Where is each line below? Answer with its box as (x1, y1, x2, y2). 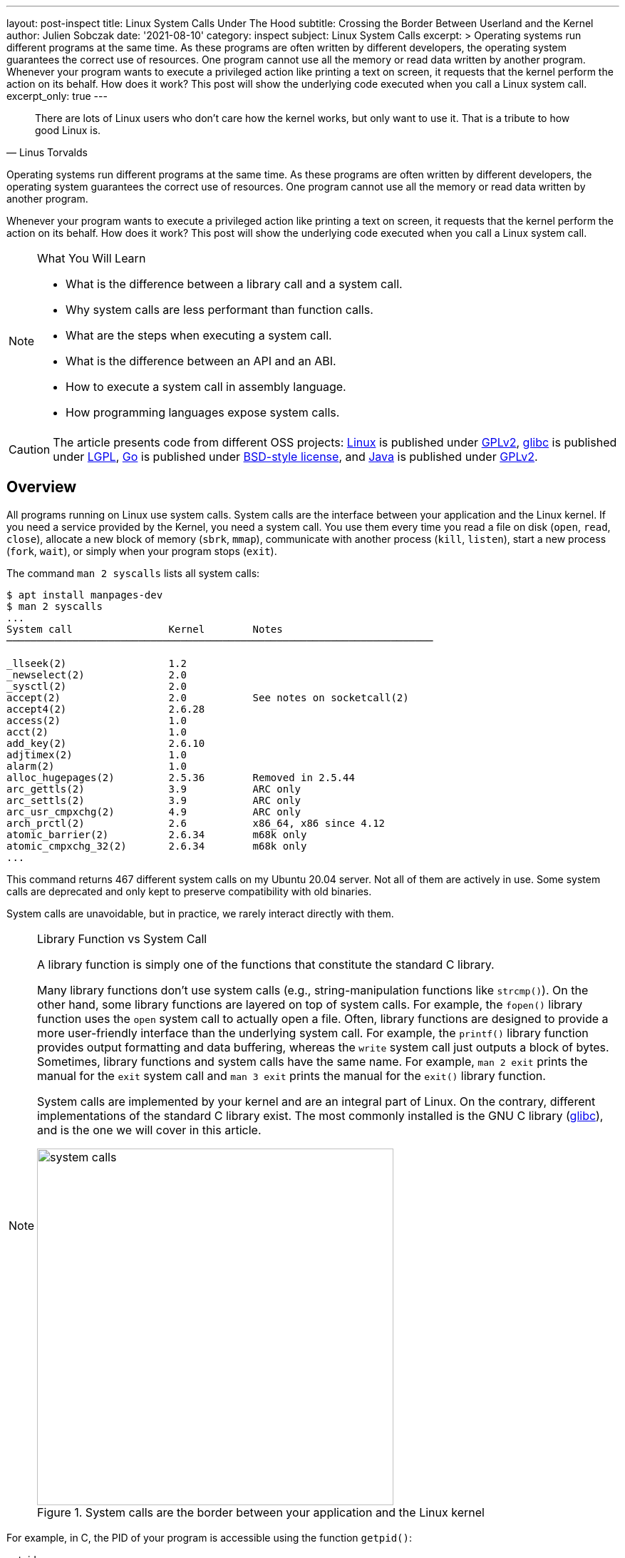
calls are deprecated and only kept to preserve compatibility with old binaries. (6, 885, 372, 897)
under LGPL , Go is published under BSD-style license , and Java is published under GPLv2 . (53, 449, 538, 464)
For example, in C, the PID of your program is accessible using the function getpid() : (6, 1531, 413, 1544)
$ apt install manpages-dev (6, 589, 163, 601)
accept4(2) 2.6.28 (6, 703, 205, 715)
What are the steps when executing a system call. (66, 328, 332, 342)
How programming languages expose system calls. (66, 405, 340, 419)
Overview (6, 478, 77, 497)
